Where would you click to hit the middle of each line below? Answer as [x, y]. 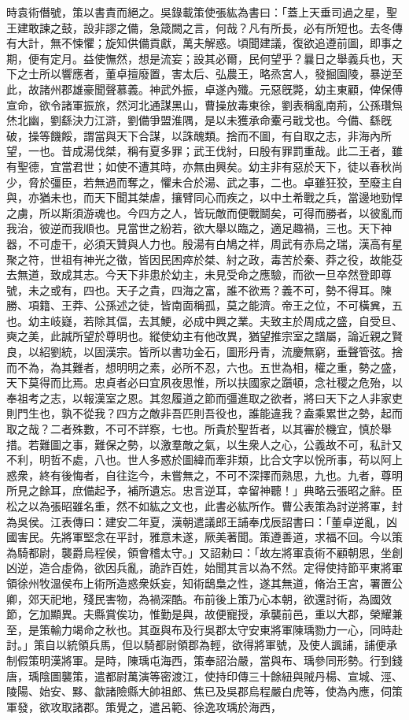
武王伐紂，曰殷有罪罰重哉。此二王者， [292, 151]
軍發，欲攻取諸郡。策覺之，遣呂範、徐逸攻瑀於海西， [144, 706]
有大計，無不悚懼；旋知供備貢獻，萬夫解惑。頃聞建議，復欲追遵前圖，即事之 [204, 43]
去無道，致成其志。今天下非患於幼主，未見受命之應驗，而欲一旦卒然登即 [193, 275]
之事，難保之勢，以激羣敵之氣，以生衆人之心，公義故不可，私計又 [232, 444]
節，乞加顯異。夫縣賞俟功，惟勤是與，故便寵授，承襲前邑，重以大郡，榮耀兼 [204, 614]
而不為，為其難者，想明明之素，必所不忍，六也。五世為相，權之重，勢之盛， [204, 367]
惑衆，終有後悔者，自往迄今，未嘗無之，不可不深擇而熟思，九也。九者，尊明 [204, 475]
